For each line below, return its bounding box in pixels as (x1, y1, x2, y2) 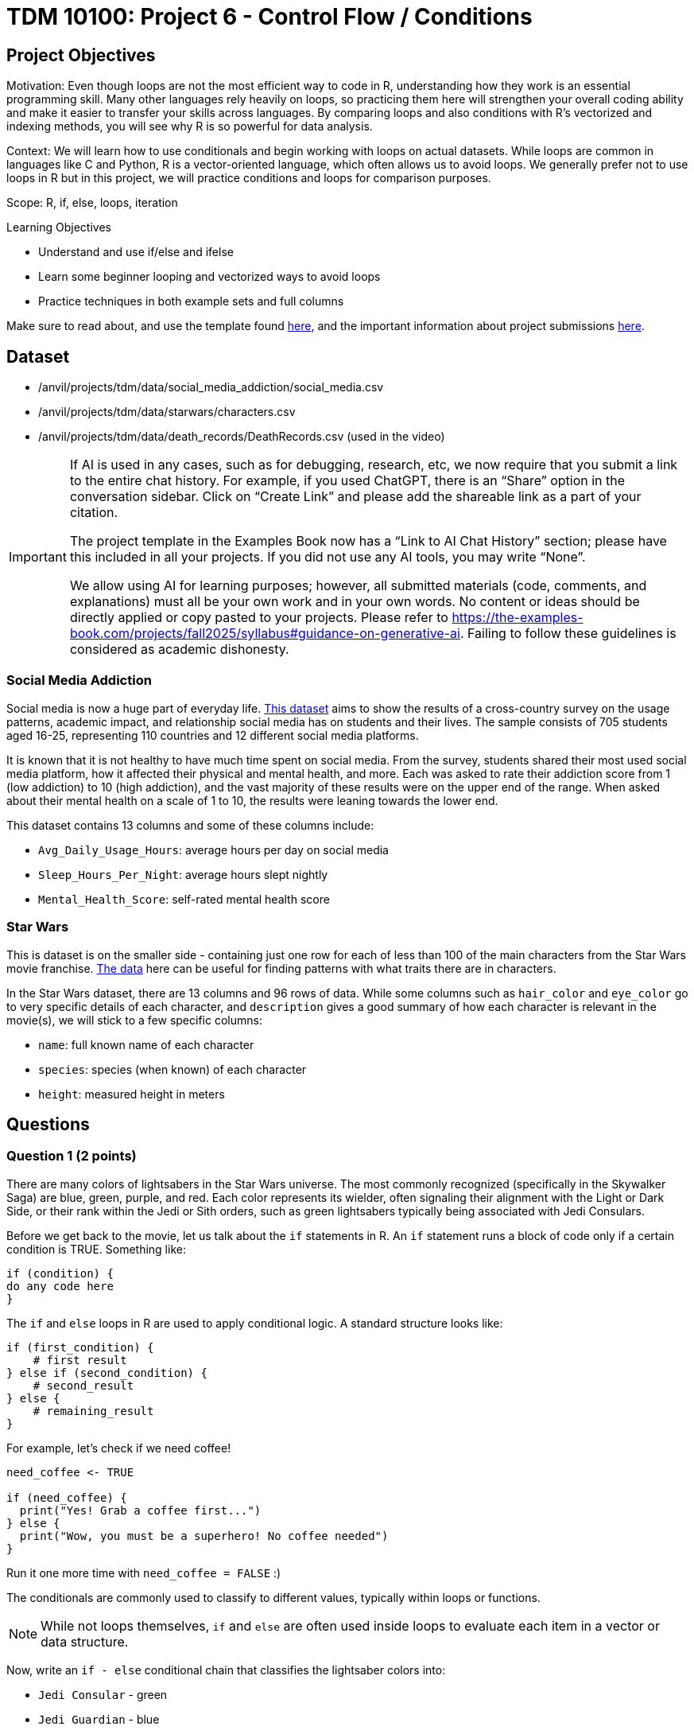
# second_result (33, 1378, 134, 1392)
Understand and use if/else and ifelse (38, 245, 234, 259)
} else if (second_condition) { (6, 1366, 207, 1379)
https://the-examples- (452, 609, 584, 626)
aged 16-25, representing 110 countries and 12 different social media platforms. (6, 728, 419, 742)
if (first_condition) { (6, 1340, 154, 1354)
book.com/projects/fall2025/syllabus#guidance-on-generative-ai (69, 625, 460, 642)
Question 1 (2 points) (6, 1148, 137, 1164)
